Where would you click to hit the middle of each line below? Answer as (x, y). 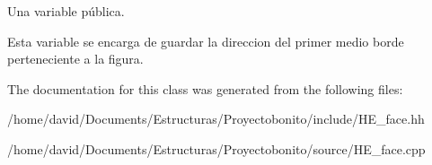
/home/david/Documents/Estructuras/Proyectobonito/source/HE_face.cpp (216, 148)
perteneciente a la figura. (75, 59)
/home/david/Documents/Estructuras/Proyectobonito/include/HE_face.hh (216, 119)
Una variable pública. (66, 11)
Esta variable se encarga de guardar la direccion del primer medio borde (206, 41)
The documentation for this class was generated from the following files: (205, 88)
